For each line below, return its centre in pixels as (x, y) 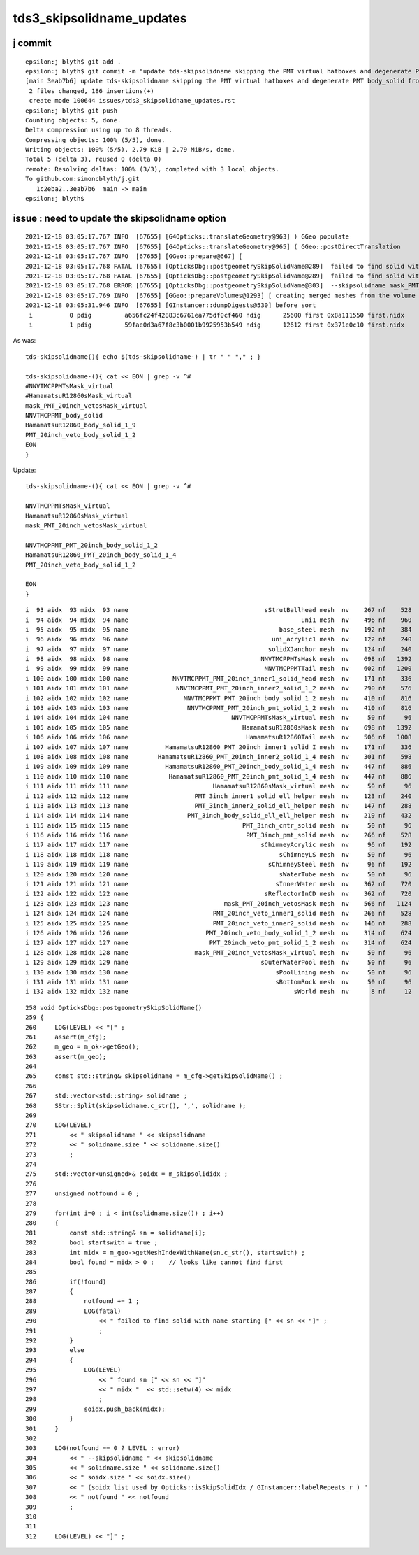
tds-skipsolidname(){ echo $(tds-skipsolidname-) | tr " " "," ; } (143, 356)
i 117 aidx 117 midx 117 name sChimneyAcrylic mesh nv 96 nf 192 (219, 845)
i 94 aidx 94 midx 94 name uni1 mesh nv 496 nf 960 (219, 620)
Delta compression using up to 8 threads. (99, 130)
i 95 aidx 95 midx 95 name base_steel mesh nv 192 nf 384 (219, 629)
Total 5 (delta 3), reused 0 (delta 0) (94, 159)
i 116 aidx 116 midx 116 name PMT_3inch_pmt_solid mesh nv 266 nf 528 (219, 835)
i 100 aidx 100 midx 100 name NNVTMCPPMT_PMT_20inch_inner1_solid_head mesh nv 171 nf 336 (219, 678)
